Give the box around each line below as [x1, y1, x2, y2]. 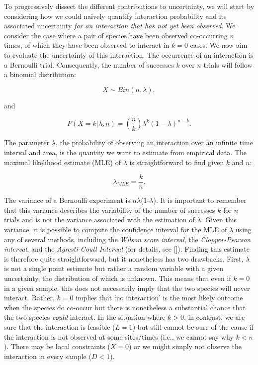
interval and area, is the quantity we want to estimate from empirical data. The [4, 147, 247, 157]
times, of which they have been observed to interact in [4, 40, 170, 50]
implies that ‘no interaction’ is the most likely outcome [76, 292, 243, 303]
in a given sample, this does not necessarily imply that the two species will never [4, 282, 250, 293]
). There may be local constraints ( [4, 341, 110, 352]
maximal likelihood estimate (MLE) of [4, 157, 121, 167]
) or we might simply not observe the [128, 341, 242, 352]
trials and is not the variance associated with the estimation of [4, 214, 195, 225]
